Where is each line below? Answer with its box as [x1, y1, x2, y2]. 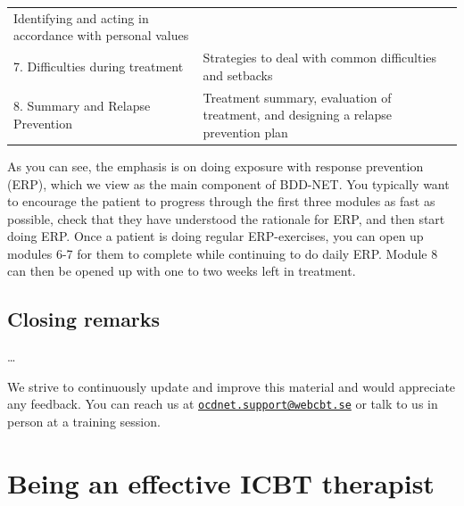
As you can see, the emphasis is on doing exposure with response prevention [7, 156, 424, 175]
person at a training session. [7, 412, 161, 431]
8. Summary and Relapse [13, 96, 151, 115]
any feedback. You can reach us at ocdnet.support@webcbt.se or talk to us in [7, 394, 438, 413]
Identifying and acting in [13, 8, 149, 27]
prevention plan [203, 122, 288, 141]
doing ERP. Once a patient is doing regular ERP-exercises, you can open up [7, 227, 424, 245]
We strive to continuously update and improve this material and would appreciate [7, 377, 456, 395]
